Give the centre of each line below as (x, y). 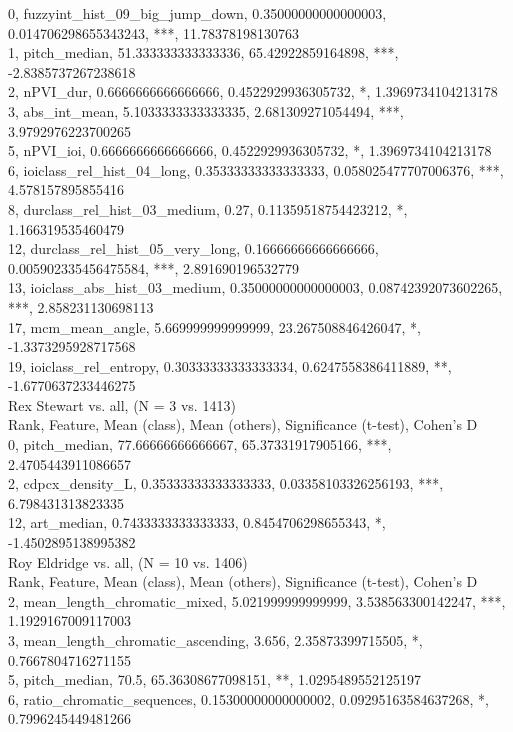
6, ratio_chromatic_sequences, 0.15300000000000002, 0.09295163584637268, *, (248, 698)
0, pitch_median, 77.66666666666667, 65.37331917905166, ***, (200, 444)
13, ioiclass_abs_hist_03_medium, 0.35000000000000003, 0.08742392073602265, (255, 287)
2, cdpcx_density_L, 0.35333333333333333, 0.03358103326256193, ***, (226, 483)
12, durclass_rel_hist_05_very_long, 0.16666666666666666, (193, 248)
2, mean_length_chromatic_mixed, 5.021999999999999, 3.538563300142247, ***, (257, 600)
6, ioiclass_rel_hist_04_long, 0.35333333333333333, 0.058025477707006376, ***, (256, 169)
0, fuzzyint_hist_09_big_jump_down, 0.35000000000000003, (197, 13)
